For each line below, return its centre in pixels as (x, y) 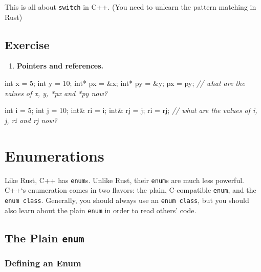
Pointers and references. (60, 66)
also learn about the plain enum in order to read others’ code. (101, 210)
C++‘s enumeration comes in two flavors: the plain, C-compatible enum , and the (130, 190)
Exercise (27, 44)
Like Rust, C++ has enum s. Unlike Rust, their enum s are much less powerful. (124, 180)
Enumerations (55, 155)
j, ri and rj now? (31, 120)
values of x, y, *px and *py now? (56, 93)
